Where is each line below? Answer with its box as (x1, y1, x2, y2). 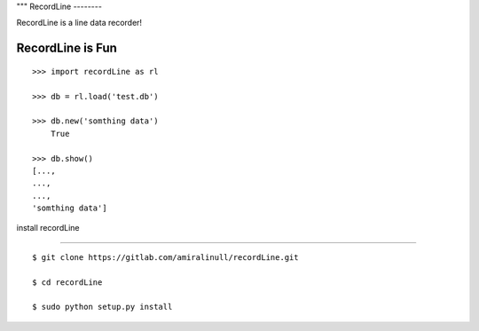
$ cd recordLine (32, 277, 103, 288)
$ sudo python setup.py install (32, 302, 173, 312)
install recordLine (16, 223, 80, 233)
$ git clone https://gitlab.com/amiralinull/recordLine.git (32, 252, 299, 262)
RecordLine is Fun (16, 41, 117, 56)
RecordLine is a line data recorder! (16, 18, 142, 28)
